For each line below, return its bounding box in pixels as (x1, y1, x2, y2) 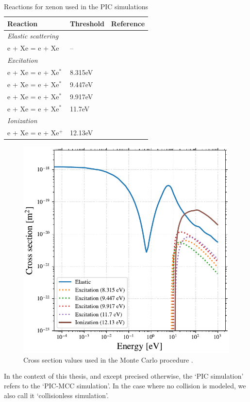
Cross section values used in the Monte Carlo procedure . (23, 354, 193, 365)
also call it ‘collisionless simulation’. (4, 390, 109, 400)
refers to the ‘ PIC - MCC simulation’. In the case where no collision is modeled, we (4, 381, 246, 391)
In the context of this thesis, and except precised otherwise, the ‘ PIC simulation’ (4, 371, 244, 381)
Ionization (7, 115, 37, 126)
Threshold (69, 18, 104, 28)
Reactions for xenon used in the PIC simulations (4, 1, 149, 11)
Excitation (7, 55, 38, 65)
